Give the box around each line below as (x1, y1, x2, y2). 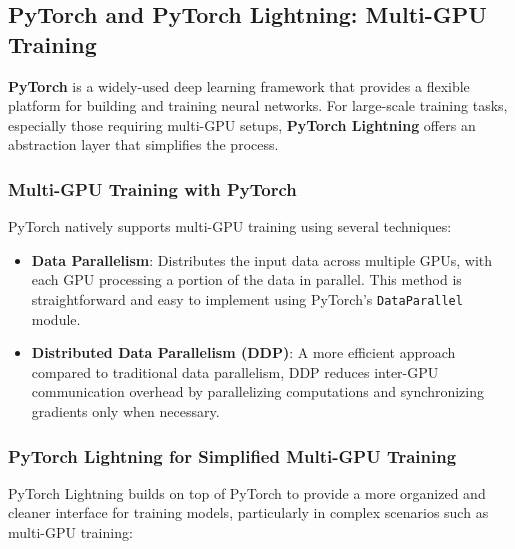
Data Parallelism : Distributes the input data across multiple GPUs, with (31, 249, 493, 270)
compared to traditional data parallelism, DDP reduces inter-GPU (31, 361, 439, 382)
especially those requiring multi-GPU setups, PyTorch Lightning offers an (8, 114, 476, 135)
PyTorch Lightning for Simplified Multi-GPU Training (8, 443, 457, 468)
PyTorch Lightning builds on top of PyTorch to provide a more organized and (8, 482, 486, 503)
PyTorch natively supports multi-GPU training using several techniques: (8, 216, 452, 237)
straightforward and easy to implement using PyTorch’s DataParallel (31, 288, 463, 309)
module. (31, 308, 81, 329)
